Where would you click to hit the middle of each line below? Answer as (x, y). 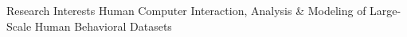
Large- (385, 10)
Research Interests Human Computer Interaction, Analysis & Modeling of (186, 10)
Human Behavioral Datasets (103, 26)
